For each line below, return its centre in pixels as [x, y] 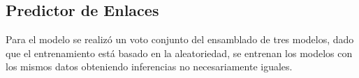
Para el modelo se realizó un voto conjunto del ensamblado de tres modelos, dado [180, 39]
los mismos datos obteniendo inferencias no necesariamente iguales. [149, 67]
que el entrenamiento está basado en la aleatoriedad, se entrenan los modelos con [179, 53]
